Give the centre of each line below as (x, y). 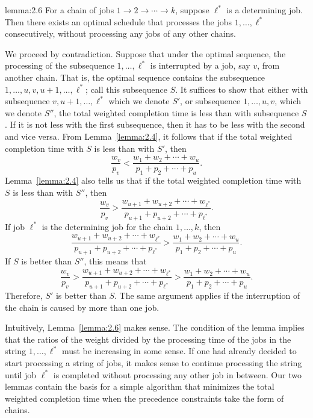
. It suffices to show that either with (242, 89)
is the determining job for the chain (107, 226)
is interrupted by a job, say (200, 65)
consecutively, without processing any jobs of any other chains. (120, 33)
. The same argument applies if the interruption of (207, 295)
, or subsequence (210, 101)
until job (21, 374)
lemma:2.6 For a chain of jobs (60, 10)
